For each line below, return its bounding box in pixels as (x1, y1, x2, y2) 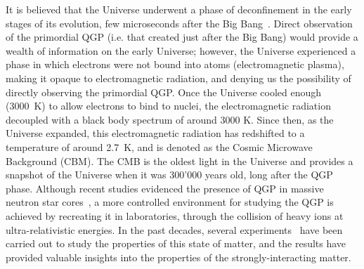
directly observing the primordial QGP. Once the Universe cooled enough (6, 84, 322, 99)
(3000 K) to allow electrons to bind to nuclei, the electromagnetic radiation (6, 98, 331, 113)
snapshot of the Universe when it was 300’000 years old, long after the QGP (6, 167, 333, 182)
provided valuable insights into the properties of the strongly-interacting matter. (6, 249, 351, 264)
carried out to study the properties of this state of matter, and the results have (6, 236, 346, 251)
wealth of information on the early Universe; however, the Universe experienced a (6, 43, 356, 58)
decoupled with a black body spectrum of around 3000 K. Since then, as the (6, 112, 334, 126)
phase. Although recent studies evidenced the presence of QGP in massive (6, 181, 324, 195)
